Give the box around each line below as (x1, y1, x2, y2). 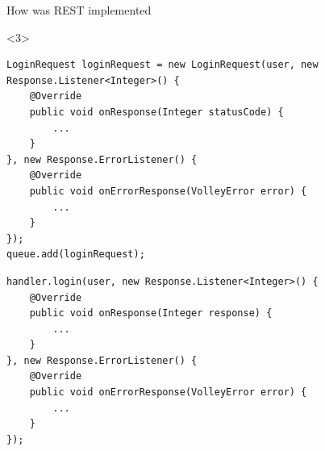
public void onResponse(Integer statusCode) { (29, 106, 284, 118)
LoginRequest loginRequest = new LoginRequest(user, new (6, 59, 319, 71)
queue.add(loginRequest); (6, 248, 145, 261)
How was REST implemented (6, 2, 152, 18)
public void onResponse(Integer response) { (29, 307, 273, 319)
